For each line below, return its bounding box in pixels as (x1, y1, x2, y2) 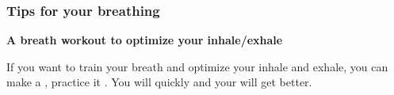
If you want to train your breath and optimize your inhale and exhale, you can (6, 58, 388, 74)
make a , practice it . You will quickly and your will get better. (6, 74, 312, 90)
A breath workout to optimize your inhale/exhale (6, 32, 283, 48)
